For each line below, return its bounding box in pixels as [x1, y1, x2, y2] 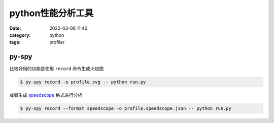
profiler [49, 39, 65, 45]
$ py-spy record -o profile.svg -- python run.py [20, 79, 146, 85]
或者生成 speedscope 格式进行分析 [9, 92, 83, 98]
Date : [9, 25, 21, 31]
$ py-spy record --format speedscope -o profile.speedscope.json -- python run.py [20, 106, 232, 111]
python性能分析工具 [9, 8, 94, 19]
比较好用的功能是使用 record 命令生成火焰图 [9, 66, 104, 72]
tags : [9, 39, 21, 45]
